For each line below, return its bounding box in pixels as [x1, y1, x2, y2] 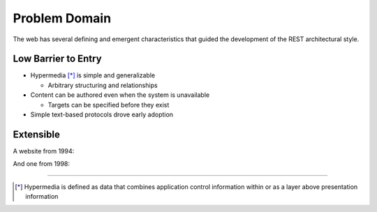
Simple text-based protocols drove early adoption [30, 110, 174, 119]
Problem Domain [13, 10, 112, 26]
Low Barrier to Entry [13, 53, 102, 65]
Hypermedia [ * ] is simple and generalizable [30, 71, 156, 79]
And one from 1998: [13, 160, 70, 168]
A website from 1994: [13, 146, 75, 155]
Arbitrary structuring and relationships [47, 81, 158, 89]
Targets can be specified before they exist [47, 100, 170, 109]
